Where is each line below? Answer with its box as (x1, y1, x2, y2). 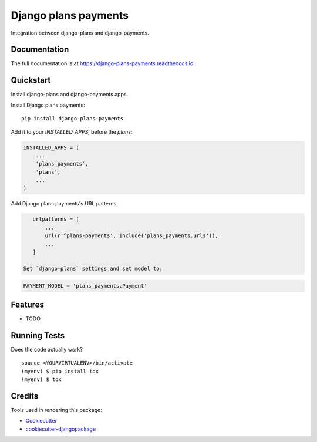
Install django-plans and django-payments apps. (11, 91, 129, 98)
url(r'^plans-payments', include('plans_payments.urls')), (45, 232, 218, 239)
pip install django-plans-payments (21, 115, 124, 122)
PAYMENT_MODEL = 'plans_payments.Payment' (23, 282, 147, 289)
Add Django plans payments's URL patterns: (11, 200, 119, 207)
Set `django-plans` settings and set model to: (23, 265, 163, 272)
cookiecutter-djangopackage (25, 426, 96, 433)
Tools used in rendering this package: (11, 406, 102, 413)
